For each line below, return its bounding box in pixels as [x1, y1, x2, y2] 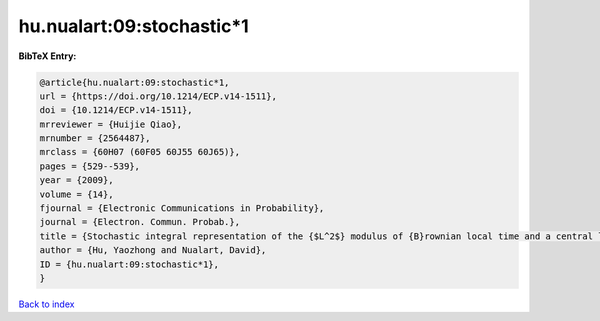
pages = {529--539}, [39, 160, 140, 172]
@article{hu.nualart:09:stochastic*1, [39, 76, 230, 88]
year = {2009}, [39, 175, 114, 186]
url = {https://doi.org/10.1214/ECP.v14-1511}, [39, 90, 277, 102]
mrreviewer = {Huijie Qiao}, [39, 118, 183, 130]
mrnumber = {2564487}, [39, 133, 151, 144]
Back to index [18, 298, 75, 310]
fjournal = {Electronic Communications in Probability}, [39, 203, 325, 214]
